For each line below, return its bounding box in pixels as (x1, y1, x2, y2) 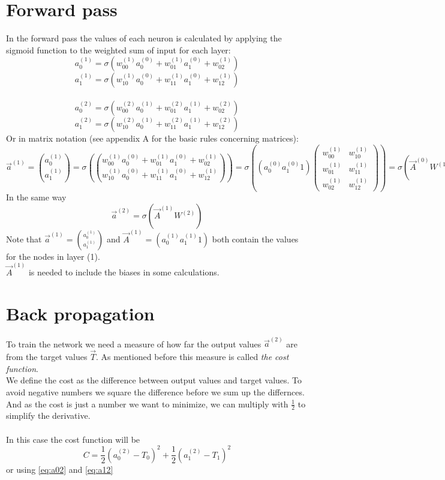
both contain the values (212, 232, 299, 245)
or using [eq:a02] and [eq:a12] (6, 463, 113, 475)
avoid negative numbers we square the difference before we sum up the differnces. (6, 385, 305, 398)
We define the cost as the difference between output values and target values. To (6, 374, 302, 386)
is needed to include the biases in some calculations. (28, 265, 220, 278)
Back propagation (6, 301, 155, 325)
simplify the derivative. (6, 409, 91, 422)
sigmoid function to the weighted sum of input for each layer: (6, 43, 231, 56)
